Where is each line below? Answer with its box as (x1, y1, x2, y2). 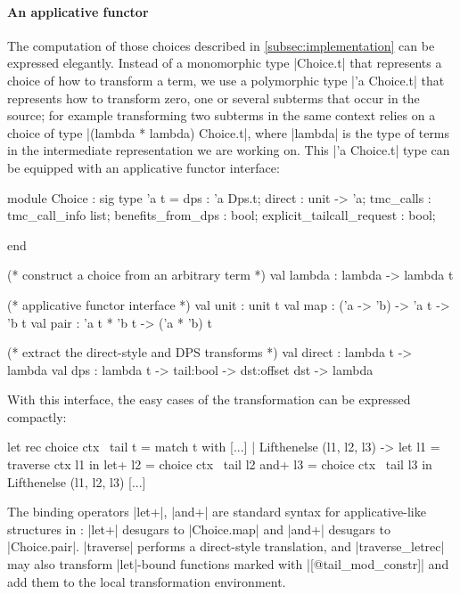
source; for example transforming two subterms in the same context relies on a (7, 106, 436, 125)
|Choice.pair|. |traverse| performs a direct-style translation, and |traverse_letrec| (7, 537, 445, 556)
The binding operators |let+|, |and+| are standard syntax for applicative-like (7, 502, 426, 521)
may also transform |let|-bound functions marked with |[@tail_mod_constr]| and (7, 555, 449, 574)
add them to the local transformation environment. (7, 572, 286, 590)
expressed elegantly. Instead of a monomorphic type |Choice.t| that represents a (7, 53, 442, 72)
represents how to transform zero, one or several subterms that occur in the (7, 88, 420, 107)
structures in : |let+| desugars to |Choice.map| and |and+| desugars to (7, 519, 390, 538)
